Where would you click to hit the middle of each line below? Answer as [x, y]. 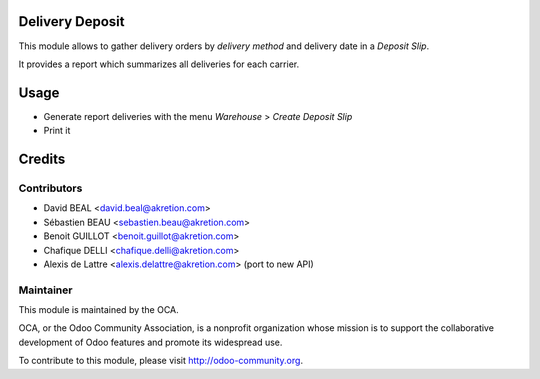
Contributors [50, 188]
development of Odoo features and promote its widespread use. [150, 342]
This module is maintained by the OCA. [98, 310]
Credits [42, 159]
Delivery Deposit [71, 21]
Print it [57, 131]
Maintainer [45, 290]
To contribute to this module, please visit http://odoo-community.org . [161, 361]
